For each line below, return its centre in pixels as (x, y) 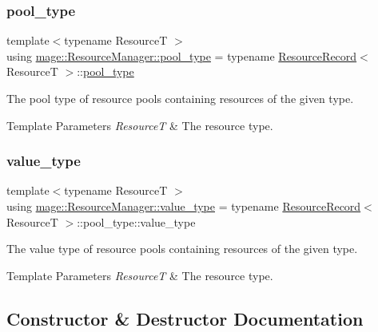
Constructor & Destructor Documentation (185, 318)
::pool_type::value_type (136, 221)
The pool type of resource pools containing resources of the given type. (180, 98)
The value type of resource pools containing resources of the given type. (182, 249)
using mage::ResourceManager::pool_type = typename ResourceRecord (182, 55)
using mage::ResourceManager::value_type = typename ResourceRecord (184, 206)
